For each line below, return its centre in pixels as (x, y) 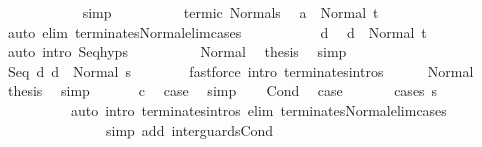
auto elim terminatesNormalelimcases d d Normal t (217, 31)
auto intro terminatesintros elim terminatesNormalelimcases (258, 109)
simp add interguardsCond (189, 129)
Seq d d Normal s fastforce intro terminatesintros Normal (240, 70)
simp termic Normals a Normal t (230, 12)
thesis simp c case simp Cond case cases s (222, 90)
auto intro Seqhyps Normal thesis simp (177, 51)
